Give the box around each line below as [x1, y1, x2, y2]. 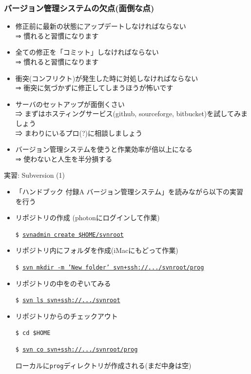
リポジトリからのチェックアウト [15, 311, 118, 321]
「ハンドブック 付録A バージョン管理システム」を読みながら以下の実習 [15, 186, 243, 196]
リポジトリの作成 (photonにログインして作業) [15, 212, 160, 223]
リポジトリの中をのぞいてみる [15, 278, 111, 288]
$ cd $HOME [15, 330, 51, 337]
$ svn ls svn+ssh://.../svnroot [15, 297, 120, 304]
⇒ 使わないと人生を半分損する [15, 153, 113, 164]
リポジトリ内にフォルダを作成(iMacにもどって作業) [15, 245, 178, 255]
